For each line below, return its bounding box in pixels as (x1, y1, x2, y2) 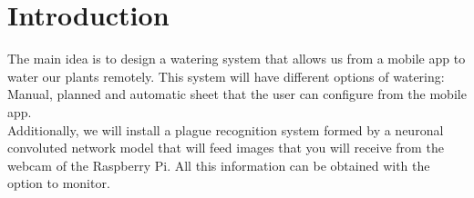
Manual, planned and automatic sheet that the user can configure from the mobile (7, 84, 467, 104)
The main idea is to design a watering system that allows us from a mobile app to (7, 49, 466, 68)
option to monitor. (7, 173, 110, 193)
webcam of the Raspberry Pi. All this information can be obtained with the (7, 155, 430, 174)
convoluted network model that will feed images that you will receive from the (7, 138, 444, 157)
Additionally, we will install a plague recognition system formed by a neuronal (7, 120, 444, 139)
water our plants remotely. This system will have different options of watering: (7, 66, 445, 85)
